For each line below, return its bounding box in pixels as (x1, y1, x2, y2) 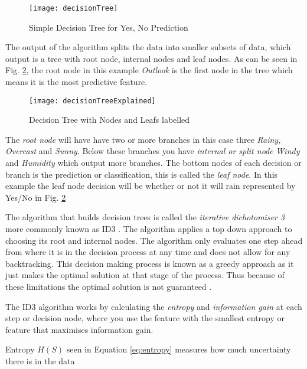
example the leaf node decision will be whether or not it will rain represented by (5, 179, 296, 192)
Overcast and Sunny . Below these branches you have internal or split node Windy (5, 145, 300, 157)
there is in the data (5, 354, 75, 367)
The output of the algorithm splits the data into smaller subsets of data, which (5, 41, 291, 53)
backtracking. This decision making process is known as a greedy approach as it (5, 257, 294, 269)
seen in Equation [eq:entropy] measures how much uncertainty (66, 343, 291, 355)
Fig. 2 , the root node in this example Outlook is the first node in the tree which (5, 64, 293, 76)
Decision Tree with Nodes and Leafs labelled (29, 113, 190, 126)
